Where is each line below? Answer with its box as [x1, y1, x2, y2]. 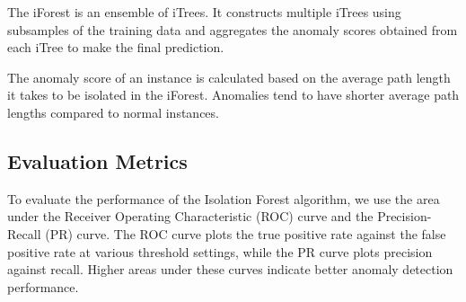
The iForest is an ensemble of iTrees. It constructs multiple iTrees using [7, 3, 401, 21]
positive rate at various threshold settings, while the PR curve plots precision [7, 242, 433, 261]
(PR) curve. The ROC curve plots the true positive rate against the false [45, 224, 446, 243]
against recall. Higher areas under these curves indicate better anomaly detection [7, 260, 453, 279]
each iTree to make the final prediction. [7, 38, 224, 57]
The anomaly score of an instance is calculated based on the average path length [7, 67, 451, 86]
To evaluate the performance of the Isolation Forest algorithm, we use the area [7, 189, 440, 208]
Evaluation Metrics [7, 147, 188, 174]
